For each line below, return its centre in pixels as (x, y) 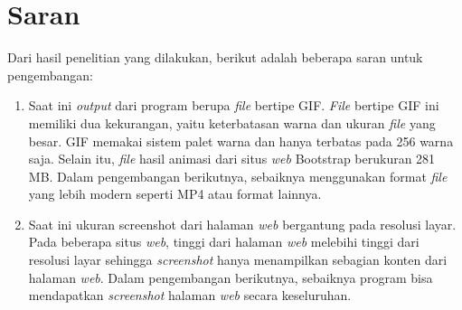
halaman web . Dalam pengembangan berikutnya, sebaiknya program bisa (231, 277)
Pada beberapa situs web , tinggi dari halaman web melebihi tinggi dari (224, 242)
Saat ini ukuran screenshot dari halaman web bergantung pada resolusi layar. (242, 224)
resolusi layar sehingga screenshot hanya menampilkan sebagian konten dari (238, 260)
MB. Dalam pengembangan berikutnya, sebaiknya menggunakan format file (238, 176)
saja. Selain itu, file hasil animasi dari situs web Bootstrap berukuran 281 (232, 159)
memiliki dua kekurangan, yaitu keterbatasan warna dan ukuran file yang (232, 122)
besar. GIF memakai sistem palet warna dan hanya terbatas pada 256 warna (241, 141)
